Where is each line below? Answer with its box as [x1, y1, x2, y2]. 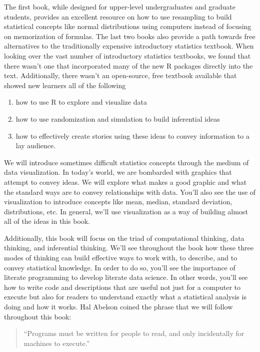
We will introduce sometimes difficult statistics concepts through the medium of [4, 157, 249, 167]
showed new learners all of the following [4, 80, 126, 90]
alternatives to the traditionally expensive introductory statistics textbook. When [4, 41, 254, 51]
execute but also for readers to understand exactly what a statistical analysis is [4, 291, 246, 302]
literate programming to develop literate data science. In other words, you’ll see [4, 272, 248, 282]
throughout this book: [4, 311, 71, 321]
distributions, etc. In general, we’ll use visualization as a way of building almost [4, 206, 248, 216]
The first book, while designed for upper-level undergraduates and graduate [4, 2, 235, 12]
